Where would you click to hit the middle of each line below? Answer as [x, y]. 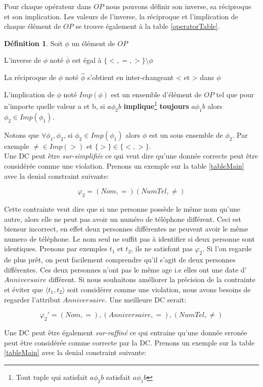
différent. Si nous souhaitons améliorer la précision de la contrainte [152, 279]
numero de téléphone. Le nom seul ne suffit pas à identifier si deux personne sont [129, 238]
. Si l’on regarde [227, 248]
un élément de [93, 43]
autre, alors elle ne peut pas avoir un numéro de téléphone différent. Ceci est [123, 219]
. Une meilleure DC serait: [146, 299]
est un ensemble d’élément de [156, 94]
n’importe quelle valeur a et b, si [55, 106]
